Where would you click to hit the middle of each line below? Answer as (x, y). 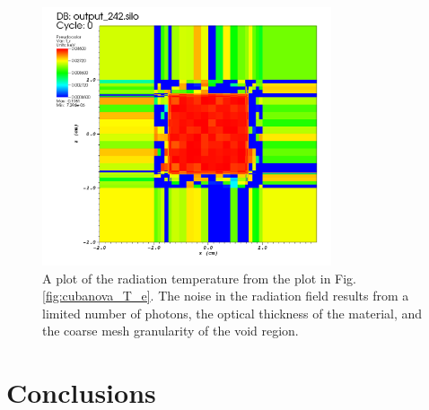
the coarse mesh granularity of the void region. (171, 331)
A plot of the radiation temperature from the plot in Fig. (199, 278)
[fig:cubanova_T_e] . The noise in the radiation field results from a (226, 296)
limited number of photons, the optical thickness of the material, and (232, 313)
